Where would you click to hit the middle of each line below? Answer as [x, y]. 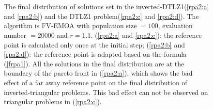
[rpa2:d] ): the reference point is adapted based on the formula [95, 54]
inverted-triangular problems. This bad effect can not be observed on [106, 92]
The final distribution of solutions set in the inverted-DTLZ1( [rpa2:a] [106, 7]
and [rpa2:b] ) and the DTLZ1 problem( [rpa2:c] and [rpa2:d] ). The [101, 16]
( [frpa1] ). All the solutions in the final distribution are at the [94, 63]
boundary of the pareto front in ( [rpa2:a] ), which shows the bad [98, 73]
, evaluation [175, 25]
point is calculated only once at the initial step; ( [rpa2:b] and [94, 44]
